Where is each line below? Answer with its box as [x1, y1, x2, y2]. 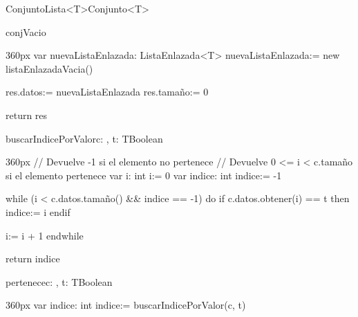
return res [6, 107, 48, 122]
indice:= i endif [6, 204, 70, 219]
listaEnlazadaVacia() [6, 61, 93, 75]
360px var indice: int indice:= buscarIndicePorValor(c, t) [6, 298, 246, 312]
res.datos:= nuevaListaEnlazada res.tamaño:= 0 [6, 84, 209, 99]
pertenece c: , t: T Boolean [6, 274, 113, 289]
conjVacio [6, 24, 46, 39]
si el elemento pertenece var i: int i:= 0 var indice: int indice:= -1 [6, 167, 282, 182]
